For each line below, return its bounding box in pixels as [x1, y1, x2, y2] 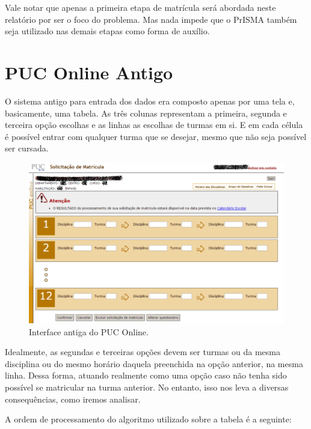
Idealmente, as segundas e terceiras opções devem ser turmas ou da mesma [5, 345, 280, 358]
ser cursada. [5, 142, 49, 154]
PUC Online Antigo [5, 59, 173, 84]
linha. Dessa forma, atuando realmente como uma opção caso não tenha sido [5, 369, 287, 382]
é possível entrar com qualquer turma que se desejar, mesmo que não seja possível [5, 130, 307, 142]
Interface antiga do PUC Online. [29, 325, 149, 338]
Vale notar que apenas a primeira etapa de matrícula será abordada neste [5, 1, 276, 13]
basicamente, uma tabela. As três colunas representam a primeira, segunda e [5, 106, 287, 119]
